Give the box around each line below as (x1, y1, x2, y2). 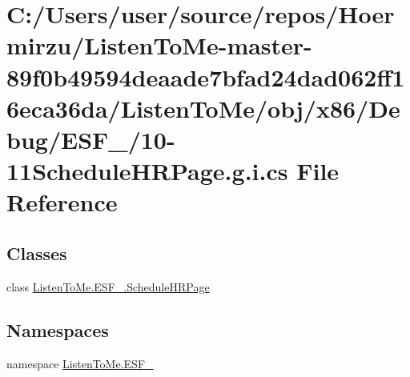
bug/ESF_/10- (6, 122, 175, 155)
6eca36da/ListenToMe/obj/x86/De (6, 91, 400, 124)
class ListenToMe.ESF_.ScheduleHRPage (6, 278, 210, 295)
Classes (6, 240, 67, 265)
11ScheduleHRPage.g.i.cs (6, 154, 288, 187)
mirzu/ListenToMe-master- (6, 29, 312, 62)
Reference (6, 186, 118, 219)
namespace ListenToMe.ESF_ (6, 355, 154, 371)
